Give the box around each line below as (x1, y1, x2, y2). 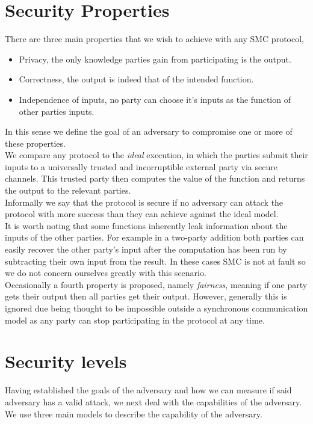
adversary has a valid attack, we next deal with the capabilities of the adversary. (5, 395, 302, 408)
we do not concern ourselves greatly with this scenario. (5, 266, 206, 279)
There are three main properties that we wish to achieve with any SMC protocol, (5, 32, 304, 45)
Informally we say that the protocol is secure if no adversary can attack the (5, 195, 284, 208)
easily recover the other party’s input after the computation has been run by (5, 243, 287, 256)
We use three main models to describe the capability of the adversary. (5, 407, 262, 420)
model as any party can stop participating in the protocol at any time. (5, 313, 265, 326)
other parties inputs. (19, 105, 95, 117)
